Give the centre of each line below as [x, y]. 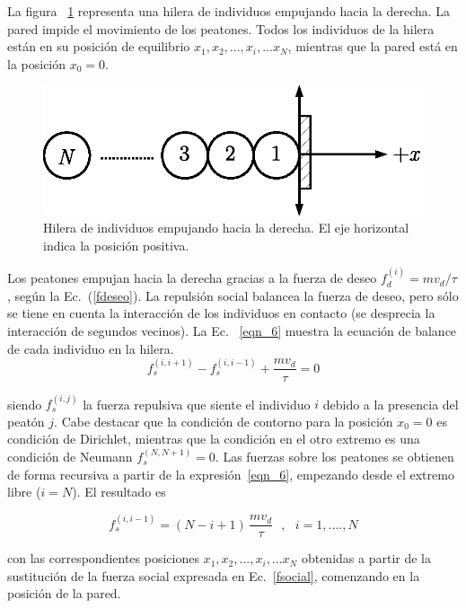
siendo [25, 404]
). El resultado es [119, 492]
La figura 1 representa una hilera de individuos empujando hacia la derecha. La [229, 11]
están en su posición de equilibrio [99, 46]
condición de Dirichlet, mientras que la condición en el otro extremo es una [214, 439]
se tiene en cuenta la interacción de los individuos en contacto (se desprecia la [221, 313]
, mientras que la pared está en [373, 46]
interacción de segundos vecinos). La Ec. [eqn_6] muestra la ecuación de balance [232, 330]
